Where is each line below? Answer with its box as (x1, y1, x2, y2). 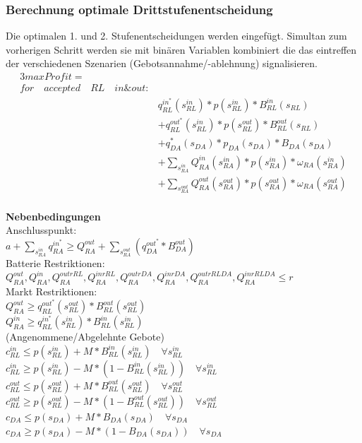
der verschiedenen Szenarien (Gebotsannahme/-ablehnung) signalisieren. (6, 56, 318, 71)
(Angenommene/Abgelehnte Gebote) (6, 329, 164, 344)
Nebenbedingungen (6, 208, 101, 223)
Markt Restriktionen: (6, 284, 97, 299)
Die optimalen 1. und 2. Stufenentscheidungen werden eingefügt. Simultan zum (6, 28, 347, 43)
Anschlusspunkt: (6, 223, 77, 237)
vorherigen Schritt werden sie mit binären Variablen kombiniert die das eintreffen (6, 42, 357, 57)
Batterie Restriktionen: (6, 255, 105, 270)
